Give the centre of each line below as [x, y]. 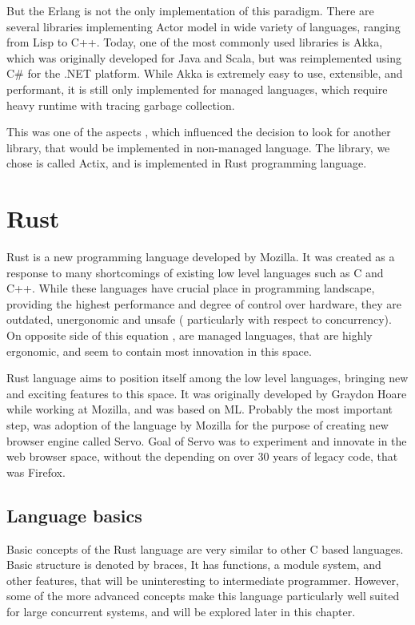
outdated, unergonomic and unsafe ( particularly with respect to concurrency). [199, 319]
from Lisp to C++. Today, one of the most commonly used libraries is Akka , [195, 42]
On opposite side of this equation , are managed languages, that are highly [190, 335]
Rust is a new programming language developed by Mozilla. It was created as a [201, 257]
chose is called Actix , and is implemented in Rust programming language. [187, 163]
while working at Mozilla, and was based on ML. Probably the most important [200, 409]
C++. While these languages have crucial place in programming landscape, [191, 288]
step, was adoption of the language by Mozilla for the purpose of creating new [198, 425]
